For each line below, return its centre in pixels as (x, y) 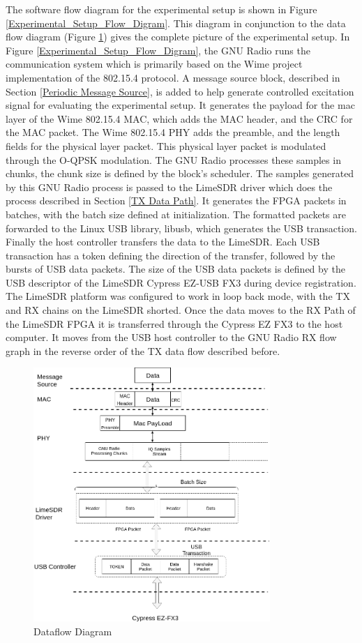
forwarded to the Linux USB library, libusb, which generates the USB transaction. (181, 228)
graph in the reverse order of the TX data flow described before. (143, 350)
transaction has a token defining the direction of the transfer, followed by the (171, 255)
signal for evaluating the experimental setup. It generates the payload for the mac (180, 105)
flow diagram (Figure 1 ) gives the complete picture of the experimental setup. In (178, 37)
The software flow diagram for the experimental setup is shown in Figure (161, 9)
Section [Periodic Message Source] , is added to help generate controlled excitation (180, 91)
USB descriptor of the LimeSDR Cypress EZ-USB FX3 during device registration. (181, 282)
